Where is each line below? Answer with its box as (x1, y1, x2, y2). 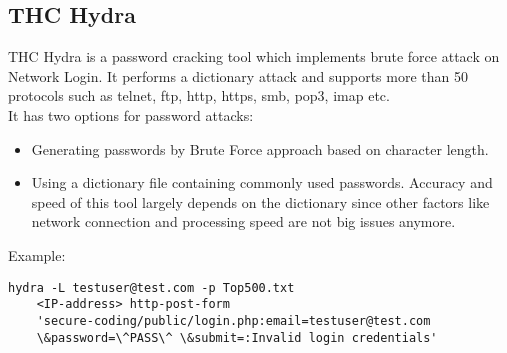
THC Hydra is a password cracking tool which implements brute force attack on (8, 46, 500, 67)
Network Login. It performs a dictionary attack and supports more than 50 (8, 65, 468, 86)
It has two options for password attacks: (8, 104, 254, 125)
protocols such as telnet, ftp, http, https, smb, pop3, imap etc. (8, 85, 390, 106)
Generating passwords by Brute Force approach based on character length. (31, 138, 489, 159)
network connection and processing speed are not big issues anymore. (31, 211, 456, 232)
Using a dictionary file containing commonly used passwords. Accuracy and (31, 172, 493, 193)
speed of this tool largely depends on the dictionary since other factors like (31, 191, 490, 212)
